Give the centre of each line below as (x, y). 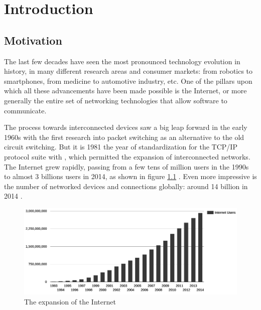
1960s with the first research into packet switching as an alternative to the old (124, 137)
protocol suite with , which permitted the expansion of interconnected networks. (127, 156)
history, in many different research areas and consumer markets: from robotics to (128, 71)
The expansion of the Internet (70, 301)
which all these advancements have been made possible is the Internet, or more (125, 91)
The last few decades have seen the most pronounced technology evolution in (122, 61)
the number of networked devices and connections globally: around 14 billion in (126, 186)
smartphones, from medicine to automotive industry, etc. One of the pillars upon (128, 81)
